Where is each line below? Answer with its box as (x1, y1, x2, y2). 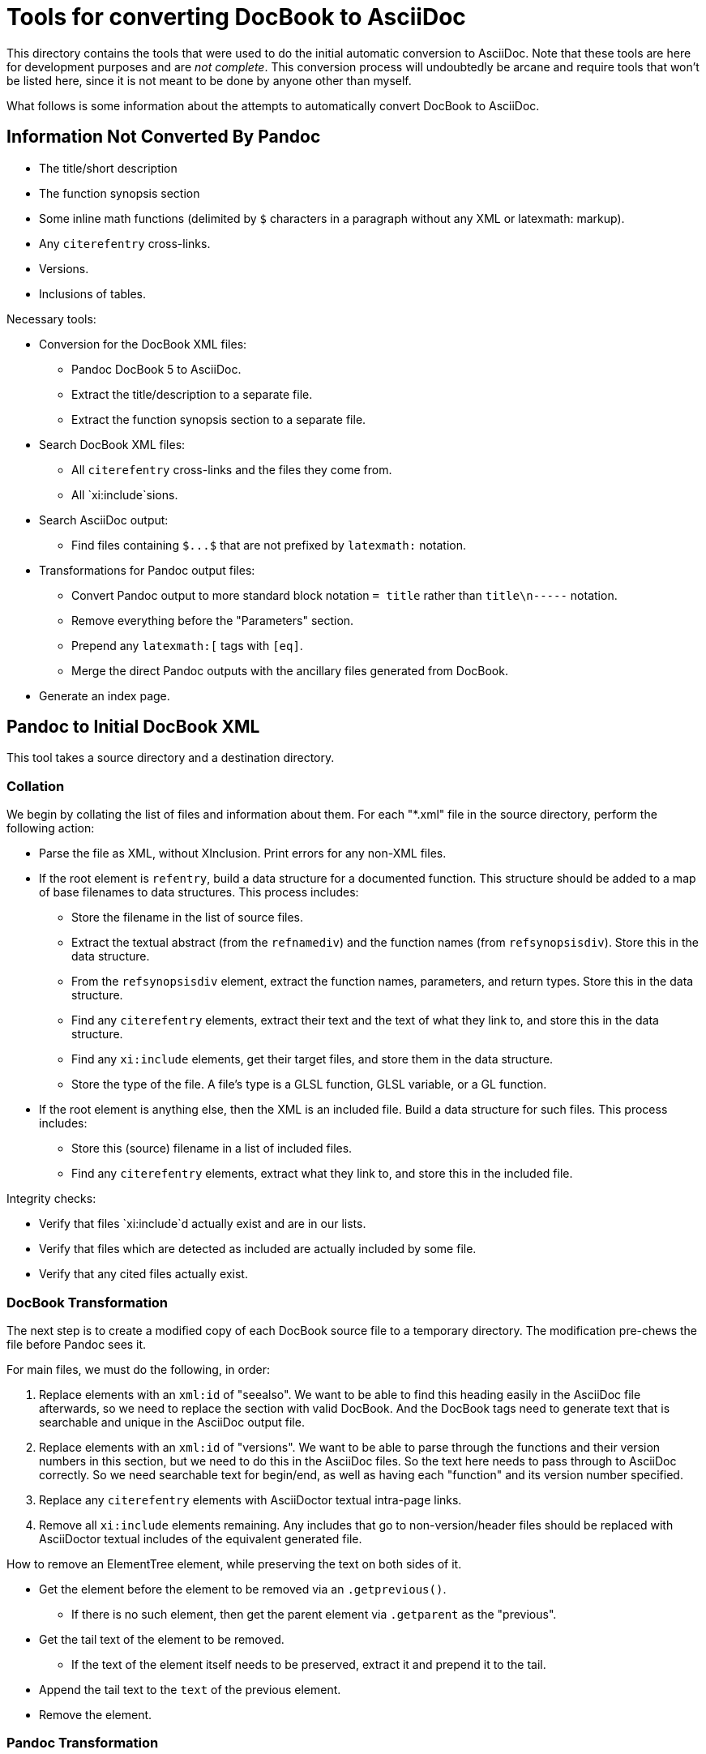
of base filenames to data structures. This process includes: (39, 885, 359, 900)
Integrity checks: (6, 1191, 96, 1206)
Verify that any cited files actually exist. (39, 1267, 248, 1281)
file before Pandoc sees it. (6, 1337, 147, 1351)
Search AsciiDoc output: (39, 512, 169, 527)
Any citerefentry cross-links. (39, 236, 211, 250)
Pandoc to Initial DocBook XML (6, 717, 260, 738)
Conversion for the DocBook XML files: (39, 336, 247, 351)
